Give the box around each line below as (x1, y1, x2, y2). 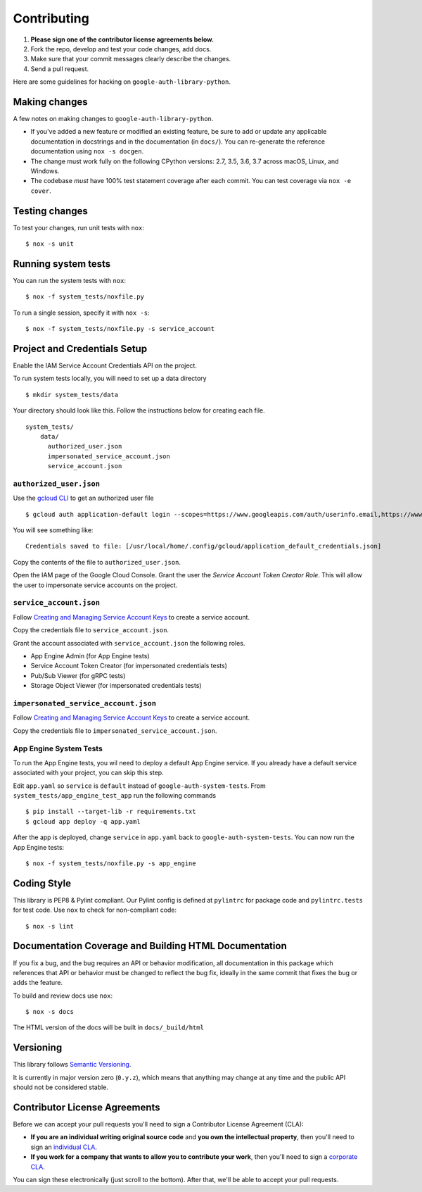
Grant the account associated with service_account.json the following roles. (13, 639, 245, 647)
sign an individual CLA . (30, 1143, 98, 1151)
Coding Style (13, 877, 72, 889)
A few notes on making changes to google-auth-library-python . (13, 115, 214, 123)
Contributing (13, 11, 89, 26)
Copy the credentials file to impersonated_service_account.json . (13, 726, 217, 735)
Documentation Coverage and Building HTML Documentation (13, 940, 288, 952)
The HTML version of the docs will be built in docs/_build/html (13, 1023, 204, 1031)
